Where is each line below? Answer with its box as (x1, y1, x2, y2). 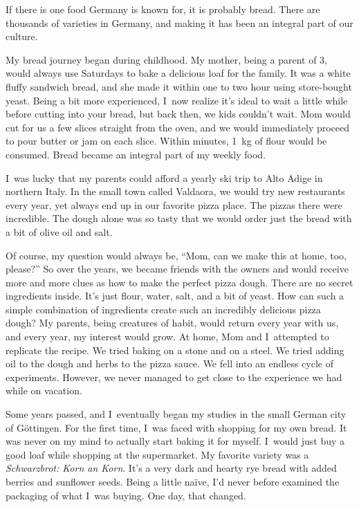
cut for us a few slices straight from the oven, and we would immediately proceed (6, 120, 350, 134)
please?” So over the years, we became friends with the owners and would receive (6, 261, 349, 276)
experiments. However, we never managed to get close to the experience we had (6, 369, 342, 384)
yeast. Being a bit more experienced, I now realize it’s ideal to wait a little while (6, 93, 348, 107)
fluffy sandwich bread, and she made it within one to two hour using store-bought (6, 79, 352, 93)
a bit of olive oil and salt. (6, 224, 113, 239)
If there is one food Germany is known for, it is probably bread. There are (6, 2, 320, 16)
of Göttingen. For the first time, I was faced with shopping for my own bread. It (6, 420, 347, 434)
